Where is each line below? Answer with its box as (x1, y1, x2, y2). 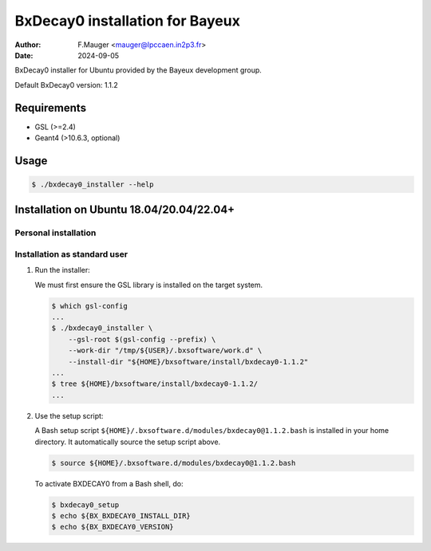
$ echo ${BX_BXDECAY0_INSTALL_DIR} (51, 511, 191, 520)
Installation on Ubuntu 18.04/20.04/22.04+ (14, 203, 235, 217)
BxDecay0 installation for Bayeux (14, 12, 241, 30)
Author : (14, 40, 42, 49)
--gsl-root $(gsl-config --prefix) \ (68, 335, 216, 344)
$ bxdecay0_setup (51, 500, 120, 510)
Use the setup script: (34, 411, 104, 420)
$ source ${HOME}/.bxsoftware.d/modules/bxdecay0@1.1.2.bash (51, 459, 296, 467)
